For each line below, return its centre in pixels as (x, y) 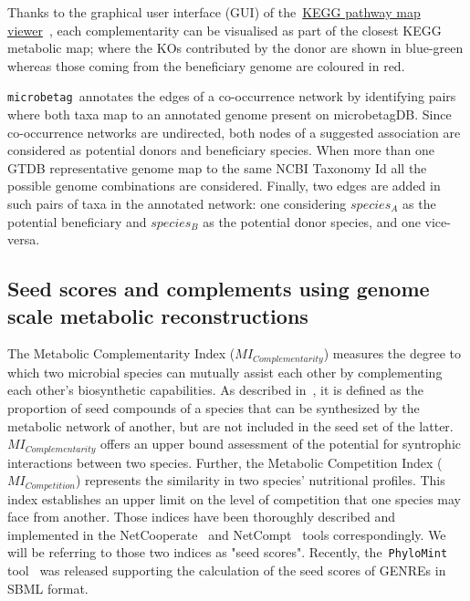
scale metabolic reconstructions (158, 315)
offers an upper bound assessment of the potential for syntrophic (281, 444)
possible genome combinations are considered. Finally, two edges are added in (224, 186)
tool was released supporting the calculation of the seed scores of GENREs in (227, 570)
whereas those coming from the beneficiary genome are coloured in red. (206, 65)
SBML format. (48, 588)
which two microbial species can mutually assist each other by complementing (225, 372)
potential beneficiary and (77, 221)
